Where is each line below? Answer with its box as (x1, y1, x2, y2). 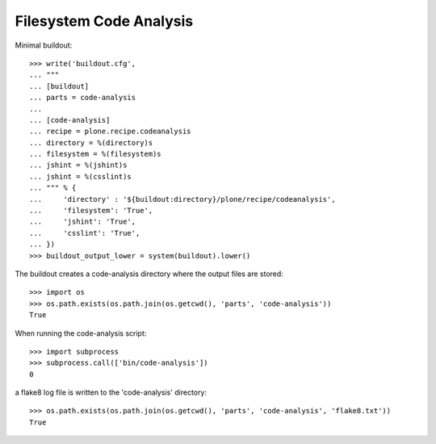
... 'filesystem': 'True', (29, 206, 153, 216)
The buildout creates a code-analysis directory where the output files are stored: (15, 269, 284, 279)
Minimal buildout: (15, 40, 73, 50)
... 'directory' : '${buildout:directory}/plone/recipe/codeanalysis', (29, 195, 336, 203)
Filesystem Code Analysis (15, 12, 194, 30)
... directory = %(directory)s (29, 138, 153, 147)
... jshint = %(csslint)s (29, 172, 132, 181)
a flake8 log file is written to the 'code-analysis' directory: (15, 387, 208, 397)
